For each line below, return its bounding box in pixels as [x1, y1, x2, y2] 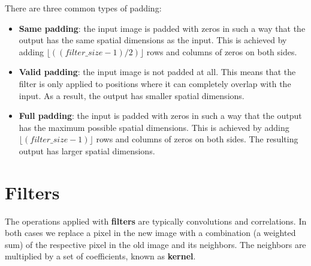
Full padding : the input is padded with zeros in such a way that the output [19, 109, 302, 122]
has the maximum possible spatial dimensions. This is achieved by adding [19, 121, 289, 133]
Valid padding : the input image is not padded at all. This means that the [19, 65, 296, 78]
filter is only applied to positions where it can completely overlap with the [19, 77, 291, 89]
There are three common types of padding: [5, 2, 162, 14]
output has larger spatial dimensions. [19, 144, 155, 157]
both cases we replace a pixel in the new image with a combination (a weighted [5, 226, 296, 239]
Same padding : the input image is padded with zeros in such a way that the [19, 22, 306, 34]
